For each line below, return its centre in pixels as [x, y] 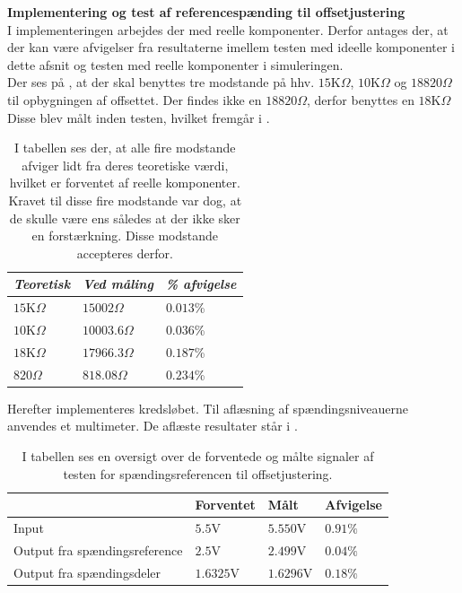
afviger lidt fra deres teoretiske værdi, [125, 165]
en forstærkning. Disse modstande [125, 235]
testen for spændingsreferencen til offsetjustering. [198, 473]
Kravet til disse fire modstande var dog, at [125, 200]
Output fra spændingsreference [98, 549]
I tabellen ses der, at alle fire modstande [125, 148]
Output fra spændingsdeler [87, 572]
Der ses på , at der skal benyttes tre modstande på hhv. [161, 82]
